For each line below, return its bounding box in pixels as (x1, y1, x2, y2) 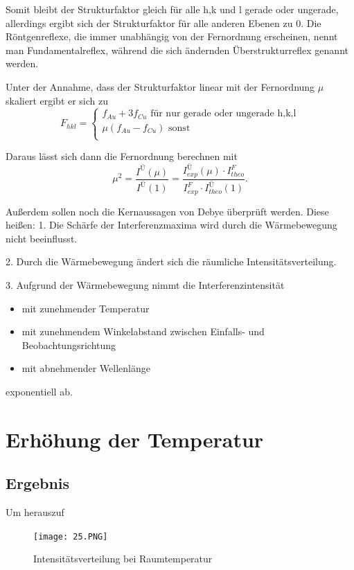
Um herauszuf (6, 505, 64, 519)
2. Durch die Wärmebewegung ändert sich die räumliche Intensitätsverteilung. (6, 254, 337, 269)
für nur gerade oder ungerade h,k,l (150, 109, 297, 119)
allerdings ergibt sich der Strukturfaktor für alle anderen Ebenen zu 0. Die (6, 15, 321, 30)
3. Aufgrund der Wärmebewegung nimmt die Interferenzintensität (6, 277, 285, 292)
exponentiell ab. (6, 384, 73, 398)
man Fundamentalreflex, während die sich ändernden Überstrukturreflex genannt (6, 42, 348, 57)
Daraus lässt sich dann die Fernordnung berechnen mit (6, 149, 238, 163)
